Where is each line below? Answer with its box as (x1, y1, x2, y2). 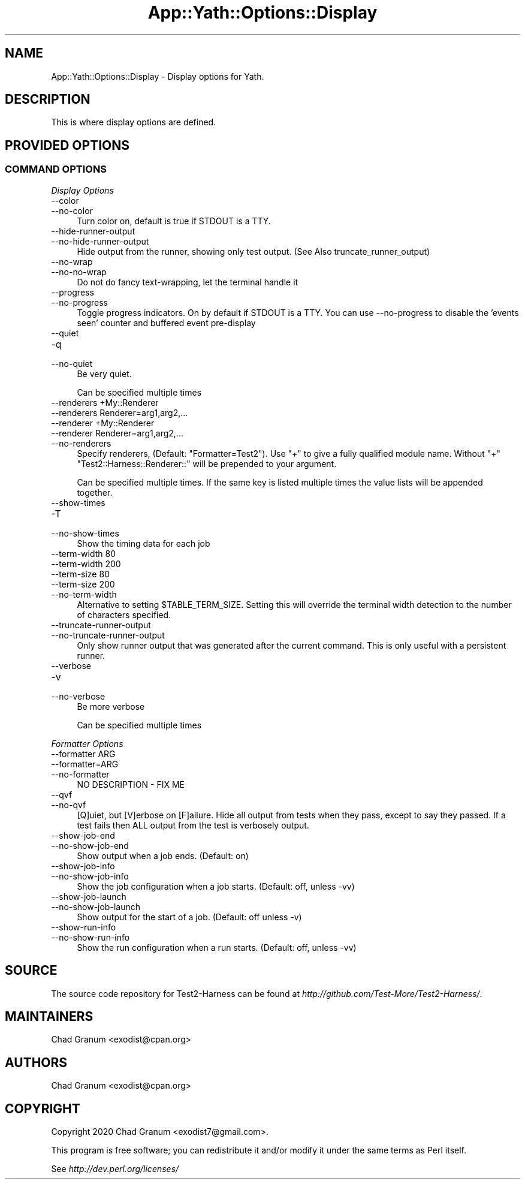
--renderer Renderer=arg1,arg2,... (51, 427, 183, 438)
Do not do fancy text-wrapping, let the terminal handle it (77, 276, 298, 287)
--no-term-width (51, 589, 117, 599)
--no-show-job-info (51, 870, 129, 881)
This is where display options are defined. (51, 117, 216, 128)
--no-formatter (51, 769, 110, 779)
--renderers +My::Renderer (51, 397, 159, 408)
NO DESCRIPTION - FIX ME (77, 779, 185, 790)
